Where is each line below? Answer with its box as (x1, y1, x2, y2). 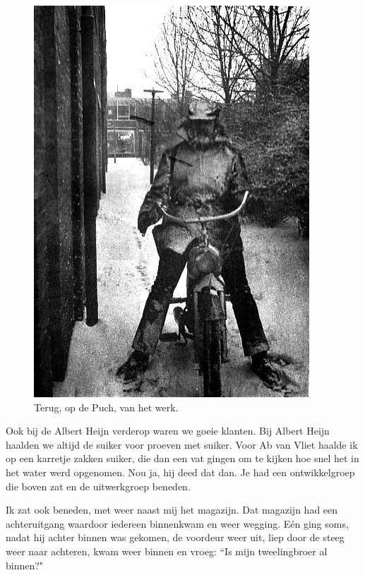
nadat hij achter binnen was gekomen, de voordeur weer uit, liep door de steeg (6, 530, 345, 545)
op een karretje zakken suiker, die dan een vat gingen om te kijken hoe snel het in (6, 451, 359, 466)
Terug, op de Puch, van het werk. (34, 399, 179, 414)
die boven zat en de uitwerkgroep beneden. (6, 478, 191, 493)
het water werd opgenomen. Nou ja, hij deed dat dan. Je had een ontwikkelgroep (6, 464, 355, 479)
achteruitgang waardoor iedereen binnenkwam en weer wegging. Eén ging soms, (6, 516, 349, 531)
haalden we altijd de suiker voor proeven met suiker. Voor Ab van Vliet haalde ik (6, 437, 358, 452)
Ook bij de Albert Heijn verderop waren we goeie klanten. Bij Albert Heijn (6, 423, 330, 438)
